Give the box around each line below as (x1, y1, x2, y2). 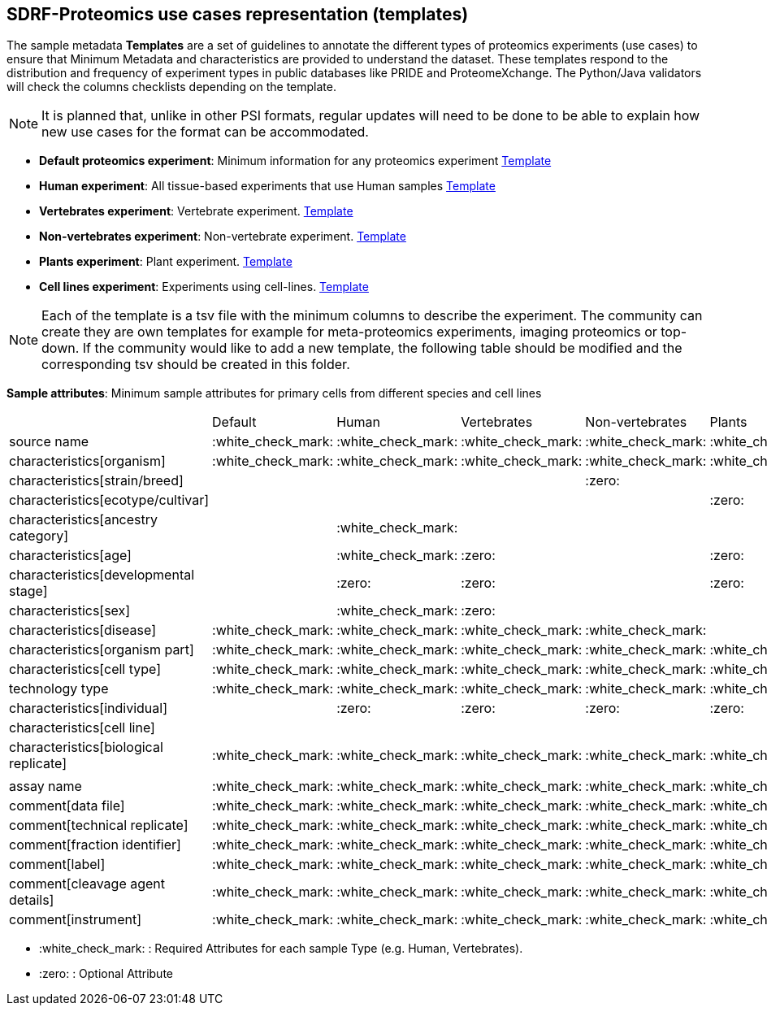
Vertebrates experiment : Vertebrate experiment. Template (39, 204, 353, 219)
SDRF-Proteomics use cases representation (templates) (6, 4, 469, 24)
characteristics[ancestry (9, 511, 158, 528)
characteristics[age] (9, 547, 132, 564)
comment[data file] (9, 797, 125, 814)
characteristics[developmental (9, 567, 195, 584)
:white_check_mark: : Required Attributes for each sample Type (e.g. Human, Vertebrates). (39, 941, 523, 956)
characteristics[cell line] (9, 719, 155, 736)
